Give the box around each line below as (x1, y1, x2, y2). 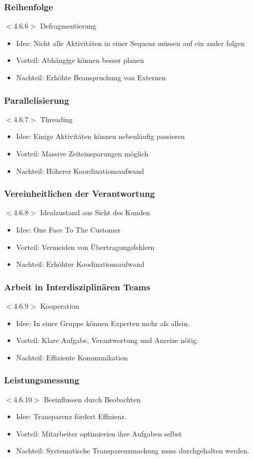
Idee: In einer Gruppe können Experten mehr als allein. (16, 317, 190, 328)
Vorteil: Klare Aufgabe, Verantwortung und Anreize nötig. (16, 335, 199, 346)
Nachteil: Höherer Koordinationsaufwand (16, 165, 144, 176)
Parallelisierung (4, 94, 70, 106)
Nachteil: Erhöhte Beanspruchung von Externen (16, 72, 166, 82)
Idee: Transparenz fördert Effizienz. (16, 411, 127, 422)
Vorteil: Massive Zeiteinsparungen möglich (16, 148, 149, 158)
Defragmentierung (40, 20, 97, 31)
